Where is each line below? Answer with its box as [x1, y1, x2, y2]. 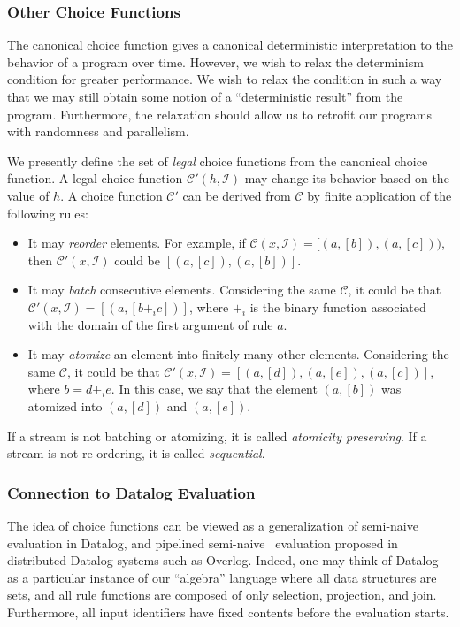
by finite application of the [307, 186, 452, 204]
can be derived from [182, 186, 291, 204]
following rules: [7, 203, 88, 222]
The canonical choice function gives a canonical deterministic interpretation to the [7, 35, 453, 54]
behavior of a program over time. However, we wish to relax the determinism [7, 52, 424, 71]
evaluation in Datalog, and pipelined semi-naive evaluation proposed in [7, 533, 398, 552]
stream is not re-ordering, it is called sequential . [7, 444, 265, 463]
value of [7, 186, 50, 204]
